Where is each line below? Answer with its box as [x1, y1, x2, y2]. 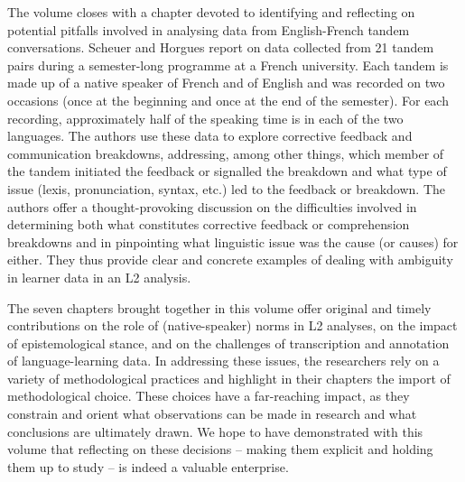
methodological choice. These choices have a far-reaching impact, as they [7, 386, 410, 405]
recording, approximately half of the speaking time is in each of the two [7, 108, 404, 127]
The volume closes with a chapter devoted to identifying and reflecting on [7, 3, 415, 21]
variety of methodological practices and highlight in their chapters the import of [7, 368, 451, 387]
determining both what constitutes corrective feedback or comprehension [7, 215, 410, 234]
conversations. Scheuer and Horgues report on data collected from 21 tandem [7, 38, 434, 57]
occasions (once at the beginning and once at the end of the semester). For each [7, 90, 449, 109]
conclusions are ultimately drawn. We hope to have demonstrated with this [7, 422, 423, 440]
